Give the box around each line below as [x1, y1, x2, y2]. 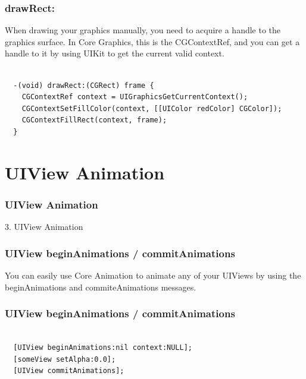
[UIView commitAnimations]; [13, 367, 124, 375]
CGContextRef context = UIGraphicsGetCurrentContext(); [21, 93, 248, 102]
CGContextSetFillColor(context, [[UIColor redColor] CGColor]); [21, 104, 282, 113]
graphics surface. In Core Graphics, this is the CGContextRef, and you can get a [5, 35, 300, 48]
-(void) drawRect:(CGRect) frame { [13, 81, 154, 90]
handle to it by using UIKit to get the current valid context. [5, 47, 224, 59]
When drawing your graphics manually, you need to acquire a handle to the [5, 24, 281, 36]
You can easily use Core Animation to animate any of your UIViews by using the [5, 269, 301, 281]
